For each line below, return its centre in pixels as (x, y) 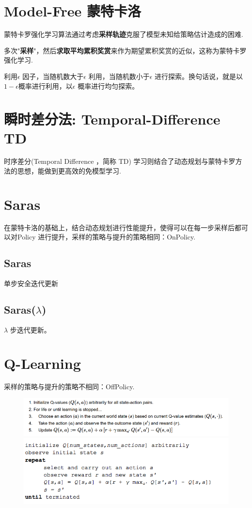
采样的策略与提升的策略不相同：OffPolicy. (69, 386)
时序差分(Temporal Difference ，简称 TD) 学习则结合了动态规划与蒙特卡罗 (120, 161)
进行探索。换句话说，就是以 (199, 76)
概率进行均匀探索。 (108, 86)
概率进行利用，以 (45, 86)
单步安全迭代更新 (31, 283)
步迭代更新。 (30, 329)
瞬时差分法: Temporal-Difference (112, 119)
